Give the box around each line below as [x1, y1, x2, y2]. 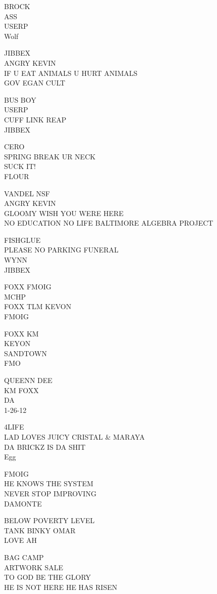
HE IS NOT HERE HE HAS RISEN [4, 581, 118, 592]
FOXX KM [4, 328, 39, 338]
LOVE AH [4, 535, 37, 545]
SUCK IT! [4, 161, 36, 172]
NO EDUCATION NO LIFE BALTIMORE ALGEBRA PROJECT [4, 218, 213, 228]
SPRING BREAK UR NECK [4, 151, 96, 161]
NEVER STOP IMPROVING [4, 488, 96, 498]
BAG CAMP [4, 551, 44, 562]
